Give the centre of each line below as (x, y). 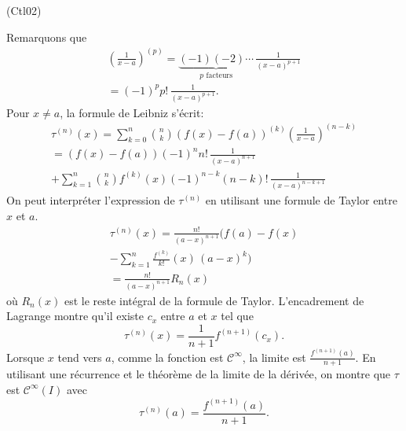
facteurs (219, 75)
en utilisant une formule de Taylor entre (301, 200)
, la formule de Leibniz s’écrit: (132, 112)
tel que (237, 316)
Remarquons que (47, 37)
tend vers (80, 357)
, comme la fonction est (167, 357)
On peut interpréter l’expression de (91, 200)
